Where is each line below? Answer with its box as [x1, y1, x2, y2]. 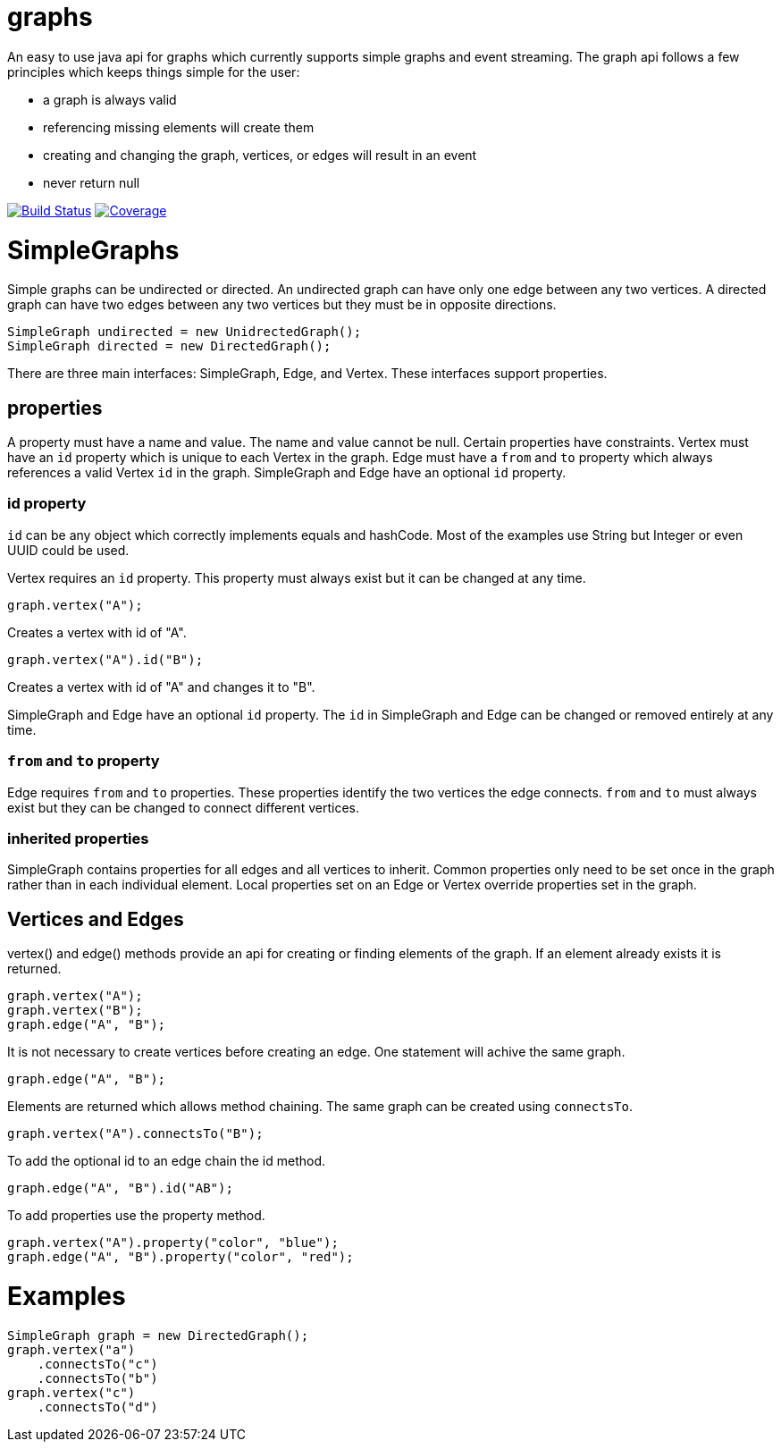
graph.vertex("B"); [7, 1003, 143, 1018]
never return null [43, 174, 140, 190]
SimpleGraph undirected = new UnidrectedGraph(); [7, 324, 362, 340]
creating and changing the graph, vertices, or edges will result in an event [43, 147, 477, 163]
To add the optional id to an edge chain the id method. [7, 1153, 326, 1169]
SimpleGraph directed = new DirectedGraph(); [7, 339, 332, 354]
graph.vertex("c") [7, 1385, 136, 1400]
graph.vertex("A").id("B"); [7, 652, 204, 667]
